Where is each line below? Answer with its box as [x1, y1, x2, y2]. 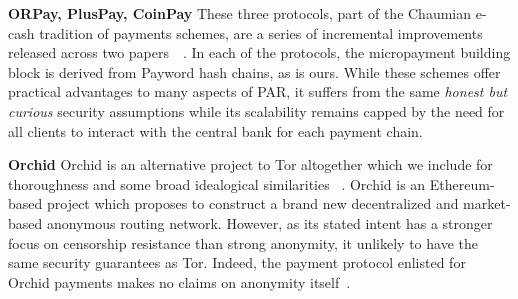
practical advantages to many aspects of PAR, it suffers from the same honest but [8, 81, 508, 102]
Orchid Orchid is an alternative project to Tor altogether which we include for [8, 154, 493, 175]
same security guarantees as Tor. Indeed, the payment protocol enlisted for [8, 252, 466, 273]
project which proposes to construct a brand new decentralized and [46, 193, 459, 214]
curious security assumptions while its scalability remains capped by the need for [8, 100, 505, 121]
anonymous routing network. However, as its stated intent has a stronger [46, 212, 493, 233]
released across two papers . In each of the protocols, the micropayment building [8, 42, 511, 63]
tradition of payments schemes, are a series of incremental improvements [39, 22, 483, 43]
